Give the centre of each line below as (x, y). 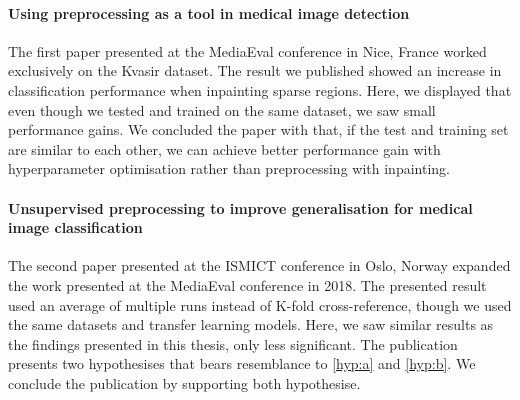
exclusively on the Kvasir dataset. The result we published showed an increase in (255, 70)
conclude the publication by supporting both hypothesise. (184, 382)
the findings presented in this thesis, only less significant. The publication (233, 343)
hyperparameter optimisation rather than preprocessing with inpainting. (229, 168)
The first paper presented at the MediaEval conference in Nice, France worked (247, 50)
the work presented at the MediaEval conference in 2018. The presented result (247, 284)
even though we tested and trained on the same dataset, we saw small (222, 109)
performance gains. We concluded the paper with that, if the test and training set (258, 129)
